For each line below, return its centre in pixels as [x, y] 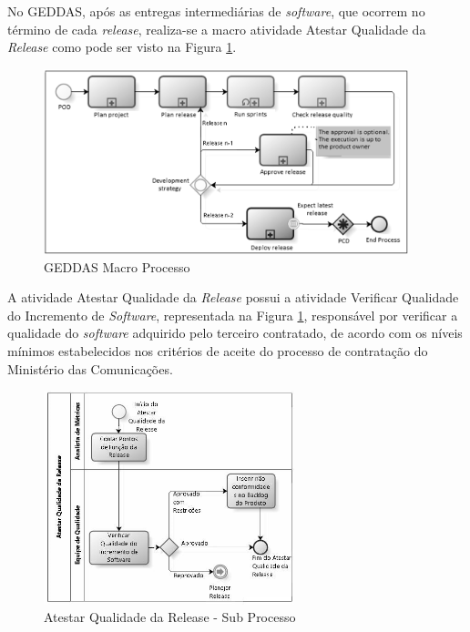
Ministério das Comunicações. [90, 368]
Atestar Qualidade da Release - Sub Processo [170, 617]
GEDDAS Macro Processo [117, 266]
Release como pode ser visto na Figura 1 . [122, 47]
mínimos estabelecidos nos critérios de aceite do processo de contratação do [218, 351]
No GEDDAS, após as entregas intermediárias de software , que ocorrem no [216, 11]
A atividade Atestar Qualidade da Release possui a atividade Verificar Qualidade [233, 297]
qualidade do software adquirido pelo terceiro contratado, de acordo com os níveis [235, 333]
